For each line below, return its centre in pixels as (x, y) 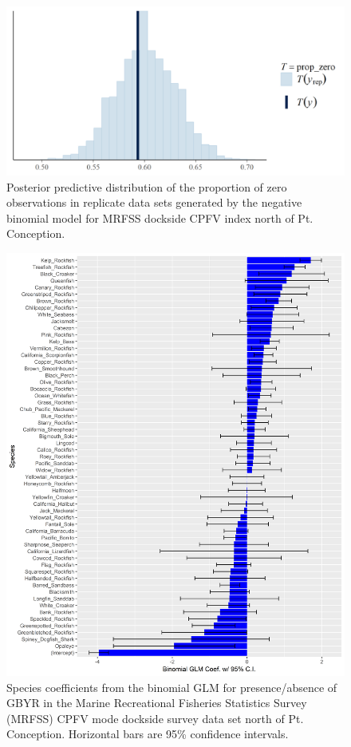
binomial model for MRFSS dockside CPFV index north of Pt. (160, 217)
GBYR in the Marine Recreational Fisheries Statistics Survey (157, 703)
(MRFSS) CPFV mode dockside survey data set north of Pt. (155, 718)
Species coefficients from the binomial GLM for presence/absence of (172, 687)
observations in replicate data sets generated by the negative (154, 202)
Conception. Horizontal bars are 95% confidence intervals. (148, 734)
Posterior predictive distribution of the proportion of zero (147, 186)
